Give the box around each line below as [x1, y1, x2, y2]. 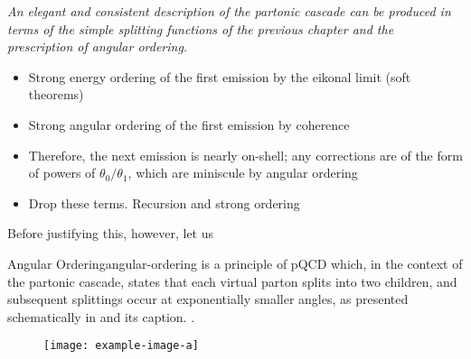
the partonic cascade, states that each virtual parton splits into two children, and [7, 272, 457, 290]
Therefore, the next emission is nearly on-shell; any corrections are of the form [28, 145, 463, 164]
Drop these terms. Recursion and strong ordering [28, 193, 300, 212]
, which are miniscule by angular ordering [127, 163, 358, 182]
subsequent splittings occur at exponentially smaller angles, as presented [7, 290, 409, 308]
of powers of [28, 163, 96, 182]
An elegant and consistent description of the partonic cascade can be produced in [7, 2, 451, 20]
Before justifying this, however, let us [7, 224, 214, 243]
